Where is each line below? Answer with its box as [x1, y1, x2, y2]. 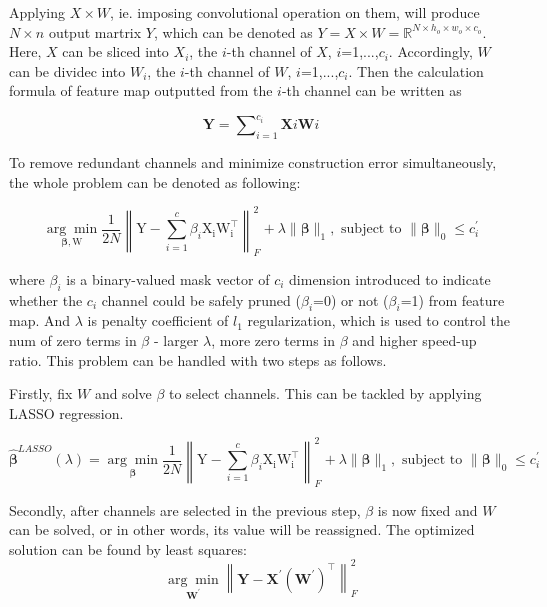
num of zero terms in [9, 329, 137, 350]
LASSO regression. [9, 402, 124, 423]
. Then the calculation [348, 60, 484, 81]
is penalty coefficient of [87, 310, 229, 331]
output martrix [48, 21, 142, 42]
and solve [94, 383, 152, 404]
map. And [9, 310, 71, 331]
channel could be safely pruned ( [101, 289, 301, 310]
